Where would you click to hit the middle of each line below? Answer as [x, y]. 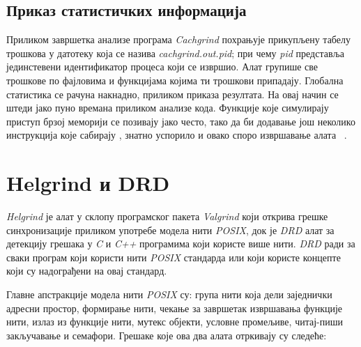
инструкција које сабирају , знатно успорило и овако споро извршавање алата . [177, 135]
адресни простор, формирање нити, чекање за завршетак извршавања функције [175, 308]
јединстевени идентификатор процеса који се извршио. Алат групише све [162, 67]
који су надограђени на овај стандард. [87, 271]
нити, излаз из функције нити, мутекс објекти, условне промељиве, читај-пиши [175, 322]
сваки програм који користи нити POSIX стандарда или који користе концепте [174, 257]
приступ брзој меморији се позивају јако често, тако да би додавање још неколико [181, 121]
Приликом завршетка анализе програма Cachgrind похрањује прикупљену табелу [179, 39]
